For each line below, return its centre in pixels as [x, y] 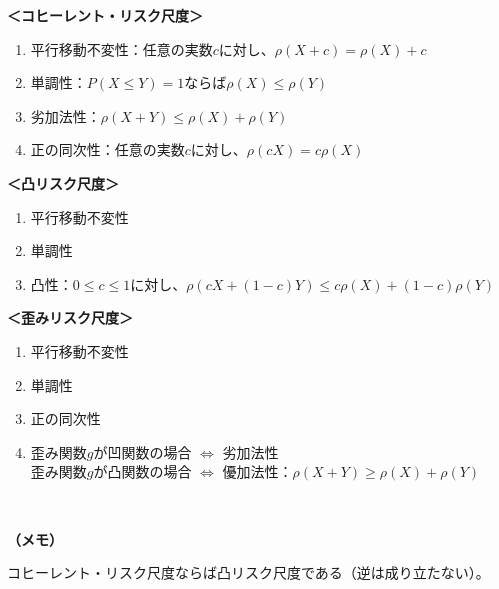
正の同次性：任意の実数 [107, 149]
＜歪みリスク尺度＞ [70, 317]
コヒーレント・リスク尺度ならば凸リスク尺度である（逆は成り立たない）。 [248, 572]
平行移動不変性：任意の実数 [121, 48]
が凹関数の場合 [142, 451]
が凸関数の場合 [142, 471]
